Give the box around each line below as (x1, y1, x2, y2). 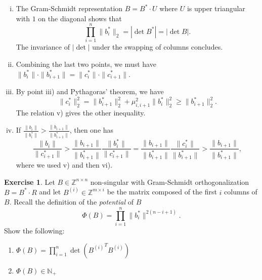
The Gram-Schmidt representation (16, 3, 123, 13)
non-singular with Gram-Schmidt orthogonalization (90, 176, 249, 187)
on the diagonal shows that (38, 13, 122, 23)
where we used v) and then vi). (16, 159, 113, 170)
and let (39, 186, 61, 197)
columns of (224, 186, 257, 197)
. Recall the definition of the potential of (9, 196, 134, 207)
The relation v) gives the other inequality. (16, 107, 146, 117)
